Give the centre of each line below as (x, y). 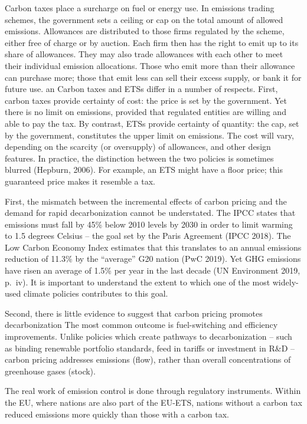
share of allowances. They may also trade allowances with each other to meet (144, 54)
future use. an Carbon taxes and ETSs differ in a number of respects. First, (141, 89)
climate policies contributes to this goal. (96, 293)
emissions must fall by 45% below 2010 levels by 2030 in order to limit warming (149, 224)
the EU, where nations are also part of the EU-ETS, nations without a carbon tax (153, 402)
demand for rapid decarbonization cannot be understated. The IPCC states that (150, 213)
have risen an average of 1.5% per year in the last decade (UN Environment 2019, (153, 270)
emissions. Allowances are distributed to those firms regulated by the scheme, (145, 31)
